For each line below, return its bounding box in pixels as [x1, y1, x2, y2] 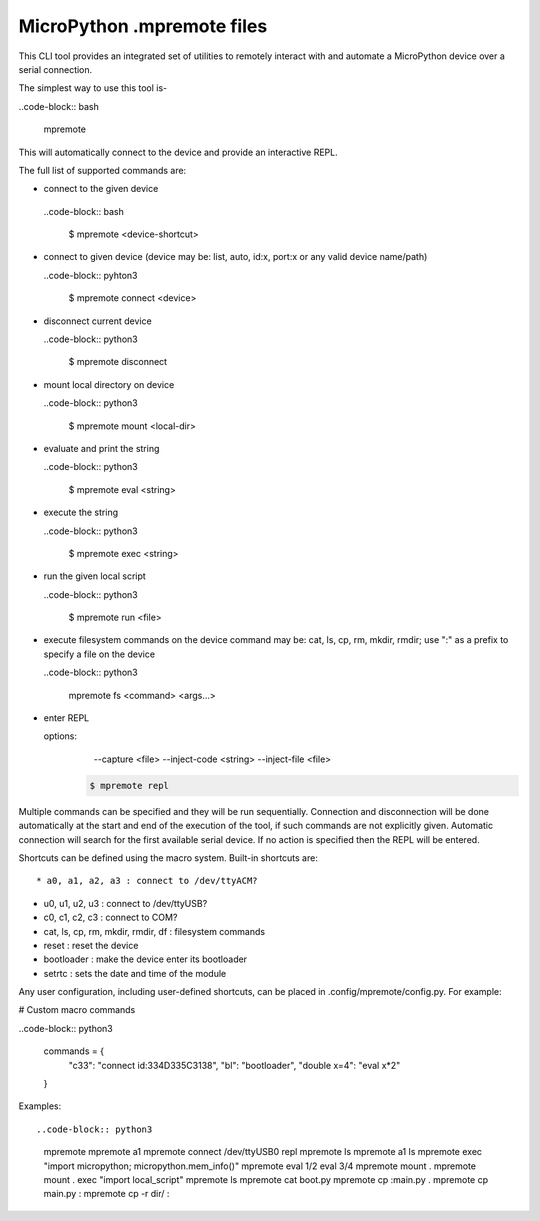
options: [43, 730, 78, 742]
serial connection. [18, 63, 93, 75]
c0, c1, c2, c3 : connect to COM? [43, 911, 178, 924]
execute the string [43, 506, 119, 519]
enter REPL [43, 712, 90, 724]
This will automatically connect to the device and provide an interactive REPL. [18, 146, 339, 158]
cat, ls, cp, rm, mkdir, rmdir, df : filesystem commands [43, 925, 265, 937]
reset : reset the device [43, 939, 139, 951]
